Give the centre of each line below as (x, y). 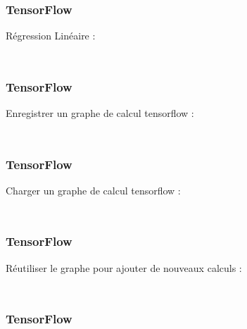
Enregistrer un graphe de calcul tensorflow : (100, 113)
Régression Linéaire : (51, 36)
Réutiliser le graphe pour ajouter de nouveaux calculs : (124, 267)
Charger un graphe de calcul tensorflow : (93, 190)
